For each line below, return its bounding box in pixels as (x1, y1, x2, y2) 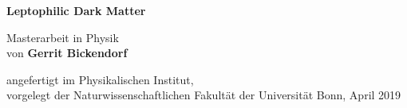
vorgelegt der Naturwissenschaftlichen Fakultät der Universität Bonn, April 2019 (6, 87, 401, 103)
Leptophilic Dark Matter (6, 2, 146, 18)
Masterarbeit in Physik (6, 29, 119, 45)
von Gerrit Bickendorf (6, 44, 128, 61)
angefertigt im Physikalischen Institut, (6, 71, 194, 87)
